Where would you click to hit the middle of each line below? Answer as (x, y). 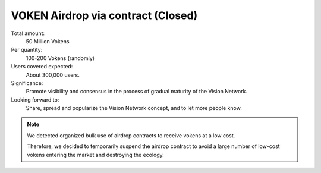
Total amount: (28, 33)
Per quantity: (27, 50)
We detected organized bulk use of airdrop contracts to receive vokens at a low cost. (131, 135)
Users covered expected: (42, 67)
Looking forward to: (35, 100)
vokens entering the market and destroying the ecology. (96, 155)
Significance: (27, 83)
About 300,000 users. (53, 75)
